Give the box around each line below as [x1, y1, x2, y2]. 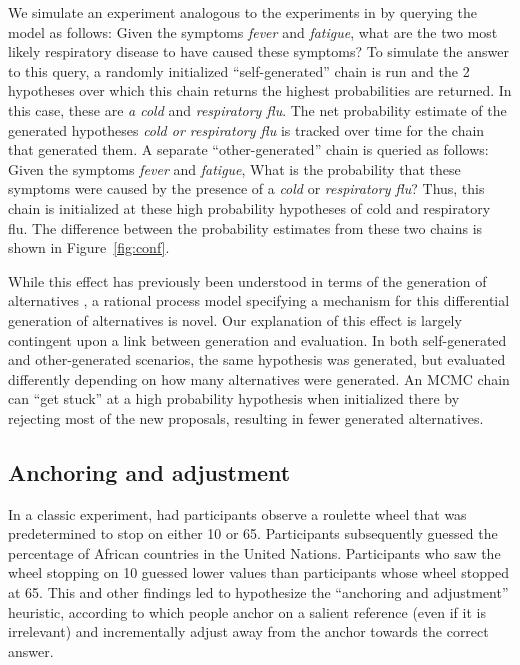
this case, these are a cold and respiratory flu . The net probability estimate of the [8, 99, 507, 120]
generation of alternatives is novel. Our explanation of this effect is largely [8, 309, 462, 330]
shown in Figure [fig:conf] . [8, 237, 170, 258]
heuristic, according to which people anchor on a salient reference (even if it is [8, 601, 486, 622]
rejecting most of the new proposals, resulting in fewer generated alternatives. [8, 407, 484, 428]
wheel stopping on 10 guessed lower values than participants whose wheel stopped [8, 562, 510, 583]
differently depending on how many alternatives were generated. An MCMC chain [8, 368, 510, 389]
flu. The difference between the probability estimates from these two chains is [8, 217, 483, 238]
